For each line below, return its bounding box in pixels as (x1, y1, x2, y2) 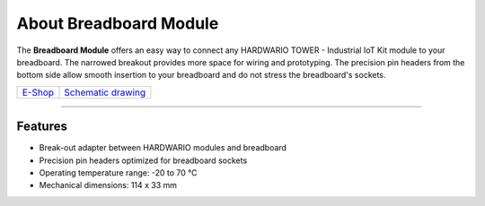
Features (16, 119, 67, 134)
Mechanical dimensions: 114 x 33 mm (39, 180, 178, 191)
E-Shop (22, 86, 54, 99)
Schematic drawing (64, 86, 146, 99)
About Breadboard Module (16, 13, 219, 33)
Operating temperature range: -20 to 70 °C (39, 167, 198, 178)
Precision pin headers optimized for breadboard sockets (39, 155, 248, 166)
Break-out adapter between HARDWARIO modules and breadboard (39, 142, 287, 153)
